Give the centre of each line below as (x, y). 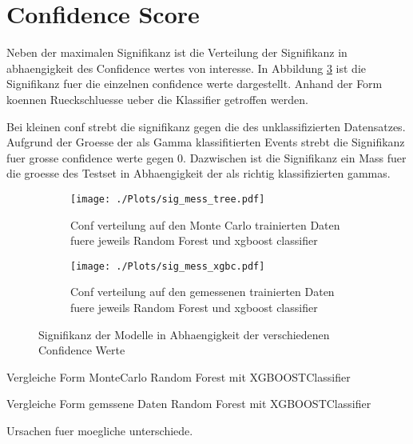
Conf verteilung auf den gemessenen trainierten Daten (203, 292)
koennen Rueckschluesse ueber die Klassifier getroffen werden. (157, 99)
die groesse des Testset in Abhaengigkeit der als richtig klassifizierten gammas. (199, 173)
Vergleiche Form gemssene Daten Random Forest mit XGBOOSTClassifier (189, 404)
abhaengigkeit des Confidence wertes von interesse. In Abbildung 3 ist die (187, 68)
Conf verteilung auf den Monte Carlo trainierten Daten (205, 224)
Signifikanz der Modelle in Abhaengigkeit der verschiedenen (184, 334)
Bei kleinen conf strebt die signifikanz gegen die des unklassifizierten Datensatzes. (206, 126)
